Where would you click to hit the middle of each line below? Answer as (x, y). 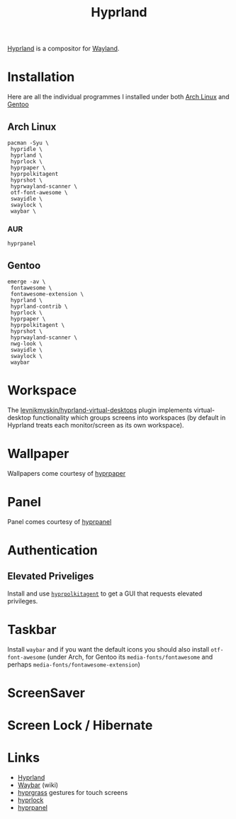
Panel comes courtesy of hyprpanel (60, 521)
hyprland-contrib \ (39, 307)
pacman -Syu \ (28, 143)
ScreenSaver (46, 693)
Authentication (52, 551)
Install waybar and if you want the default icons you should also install (108, 649)
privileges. (23, 601)
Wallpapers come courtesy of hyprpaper (67, 473)
